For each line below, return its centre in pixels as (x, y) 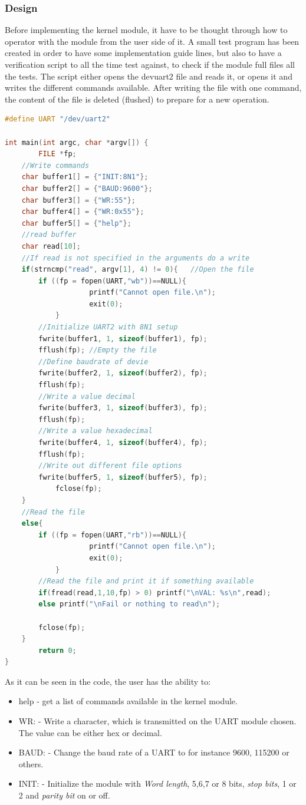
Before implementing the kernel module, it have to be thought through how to (146, 30)
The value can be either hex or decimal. (90, 732)
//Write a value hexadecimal (96, 431)
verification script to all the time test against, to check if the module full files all (150, 64)
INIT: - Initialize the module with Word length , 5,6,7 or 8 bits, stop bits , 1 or (157, 783)
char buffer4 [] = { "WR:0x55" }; (83, 212)
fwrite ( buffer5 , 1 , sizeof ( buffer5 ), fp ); (123, 477)
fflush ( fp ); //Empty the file (98, 350)
